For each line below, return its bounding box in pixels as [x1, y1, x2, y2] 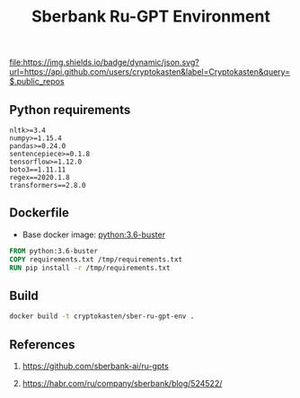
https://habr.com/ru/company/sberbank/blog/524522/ [22, 377, 223, 388]
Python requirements [9, 102, 131, 118]
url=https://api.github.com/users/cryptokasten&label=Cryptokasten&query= [9, 66, 290, 77]
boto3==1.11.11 [9, 165, 66, 174]
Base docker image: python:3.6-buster [22, 229, 166, 240]
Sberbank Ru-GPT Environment [31, 6, 271, 27]
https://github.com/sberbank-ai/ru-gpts [22, 360, 169, 371]
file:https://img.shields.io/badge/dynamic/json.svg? [9, 57, 199, 68]
